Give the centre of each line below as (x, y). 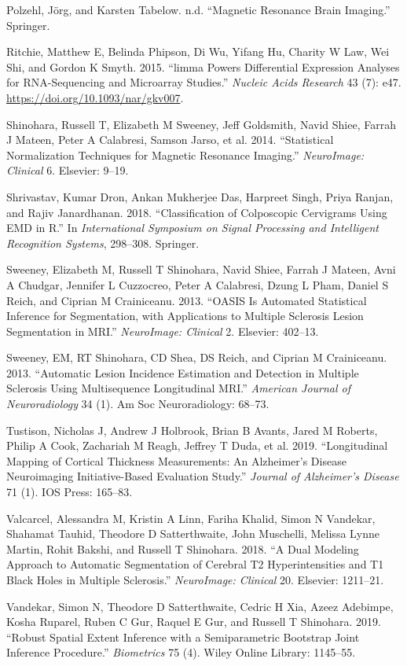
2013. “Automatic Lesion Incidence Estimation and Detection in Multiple (183, 372)
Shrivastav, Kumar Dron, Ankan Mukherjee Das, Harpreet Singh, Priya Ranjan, (200, 196)
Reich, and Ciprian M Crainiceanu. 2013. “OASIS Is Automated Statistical (187, 300)
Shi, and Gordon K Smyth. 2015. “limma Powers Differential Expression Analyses (203, 66)
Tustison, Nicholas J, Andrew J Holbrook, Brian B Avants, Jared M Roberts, (192, 430)
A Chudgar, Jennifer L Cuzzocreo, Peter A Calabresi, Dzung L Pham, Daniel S (198, 284)
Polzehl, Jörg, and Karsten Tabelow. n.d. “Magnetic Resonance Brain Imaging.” (198, 9)
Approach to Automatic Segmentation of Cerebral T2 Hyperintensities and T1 (195, 564)
